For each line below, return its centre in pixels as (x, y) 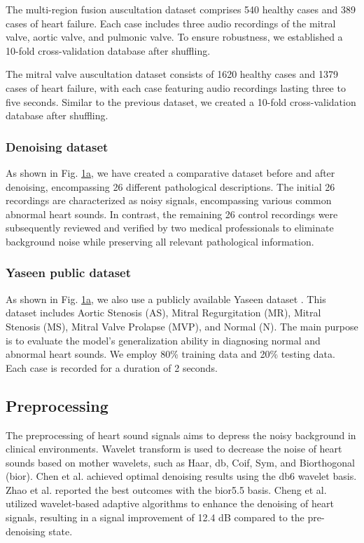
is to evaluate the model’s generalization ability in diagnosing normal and (163, 340)
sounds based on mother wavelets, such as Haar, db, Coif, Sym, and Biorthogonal (180, 462)
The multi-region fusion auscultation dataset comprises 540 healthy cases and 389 (181, 9)
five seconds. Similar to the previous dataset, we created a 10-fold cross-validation (181, 101)
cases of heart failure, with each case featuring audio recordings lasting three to (176, 87)
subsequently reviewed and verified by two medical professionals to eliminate (170, 228)
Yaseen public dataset (69, 273)
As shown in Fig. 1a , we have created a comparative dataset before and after (170, 172)
